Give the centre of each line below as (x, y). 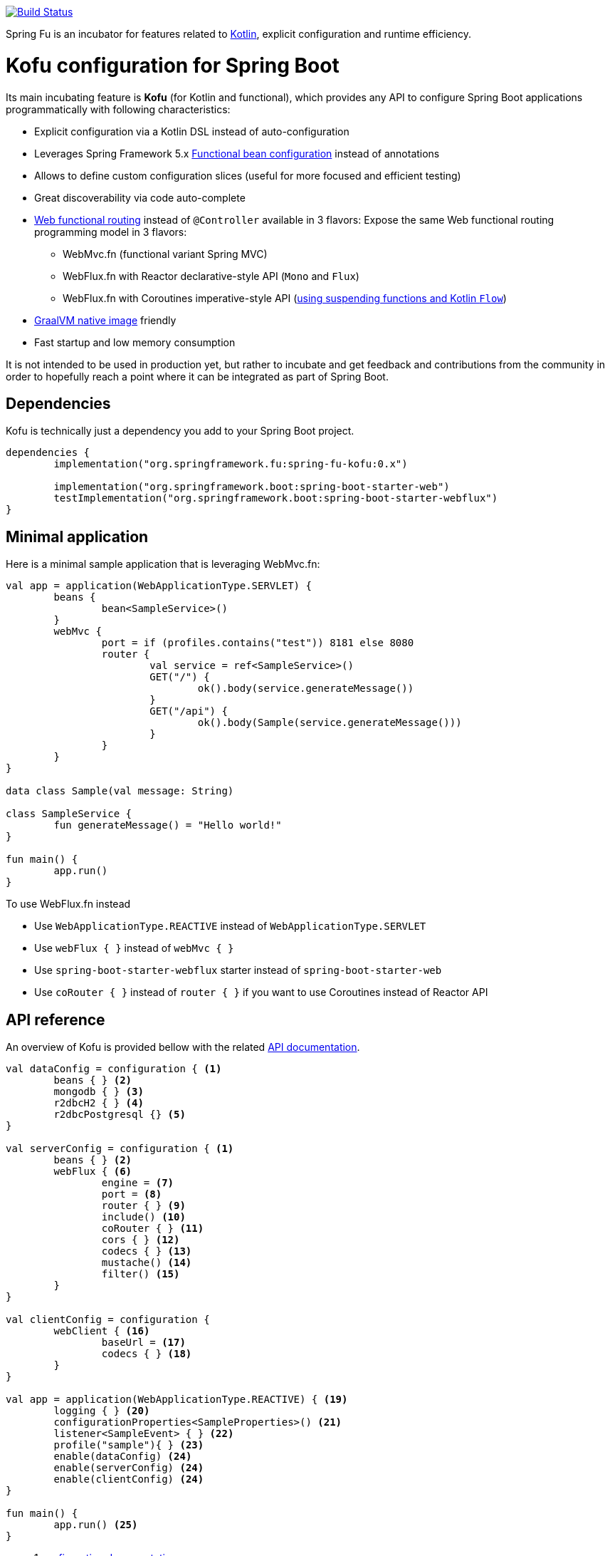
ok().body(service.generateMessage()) (306, 689)
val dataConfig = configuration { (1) (114, 1069)
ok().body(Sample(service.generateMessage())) (330, 723)
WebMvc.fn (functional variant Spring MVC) (165, 254)
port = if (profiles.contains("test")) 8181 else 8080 (258, 643)
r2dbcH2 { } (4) (99, 1103)
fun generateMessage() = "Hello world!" (168, 825)
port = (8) (132, 1194)
